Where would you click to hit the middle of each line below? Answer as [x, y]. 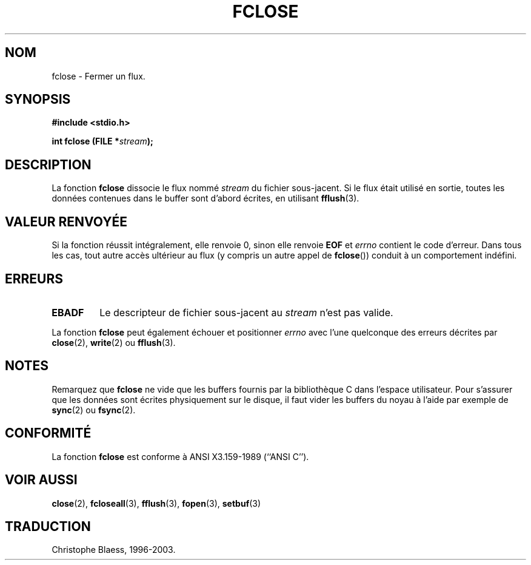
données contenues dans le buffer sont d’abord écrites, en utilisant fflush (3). [205, 198]
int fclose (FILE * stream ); [102, 141]
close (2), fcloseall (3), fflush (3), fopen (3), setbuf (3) [156, 503]
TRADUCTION [48, 526]
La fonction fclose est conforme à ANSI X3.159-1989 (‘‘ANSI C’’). [180, 456]
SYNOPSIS [38, 100]
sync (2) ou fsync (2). [94, 410]
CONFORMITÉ [48, 433]
